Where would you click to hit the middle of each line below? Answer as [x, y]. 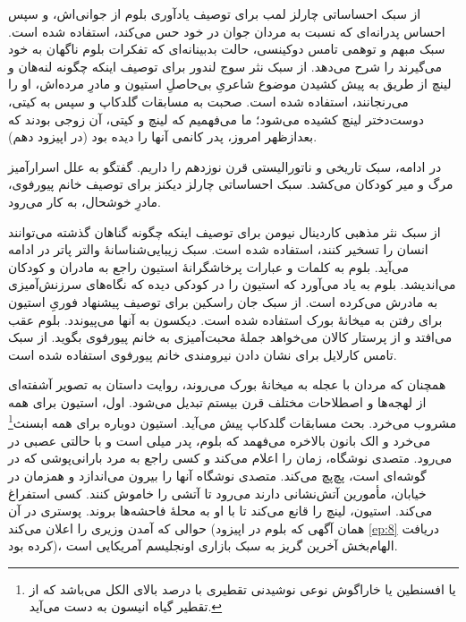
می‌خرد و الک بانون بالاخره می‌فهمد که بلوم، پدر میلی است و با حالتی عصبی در [220, 440]
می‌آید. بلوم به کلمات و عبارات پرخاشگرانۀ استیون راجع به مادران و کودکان [209, 266]
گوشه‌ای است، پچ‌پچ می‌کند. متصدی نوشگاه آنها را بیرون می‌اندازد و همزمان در [217, 475]
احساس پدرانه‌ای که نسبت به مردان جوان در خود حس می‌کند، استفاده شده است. [227, 31]
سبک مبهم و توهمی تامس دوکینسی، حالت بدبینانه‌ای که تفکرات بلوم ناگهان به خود [227, 49]
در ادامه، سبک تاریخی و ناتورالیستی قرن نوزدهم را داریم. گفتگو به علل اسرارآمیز [225, 166]
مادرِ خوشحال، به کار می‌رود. [85, 201]
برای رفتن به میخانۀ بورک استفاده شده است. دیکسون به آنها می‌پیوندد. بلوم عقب [225, 319]
